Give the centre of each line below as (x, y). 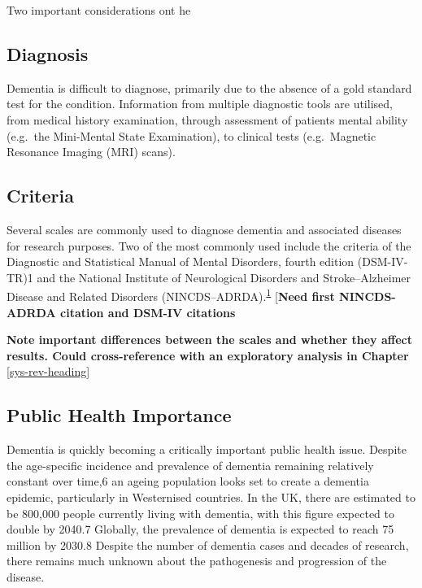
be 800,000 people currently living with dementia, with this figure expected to (200, 513)
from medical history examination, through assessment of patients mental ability (207, 119)
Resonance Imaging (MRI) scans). (91, 152)
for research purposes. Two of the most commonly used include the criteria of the (209, 245)
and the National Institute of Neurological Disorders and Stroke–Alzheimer (224, 277)
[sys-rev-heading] (48, 371)
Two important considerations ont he (99, 10)
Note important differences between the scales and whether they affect (209, 340)
